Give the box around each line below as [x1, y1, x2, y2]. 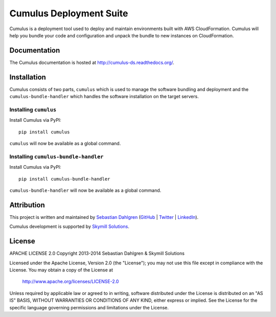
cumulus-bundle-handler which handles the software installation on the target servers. [9, 94, 199, 100]
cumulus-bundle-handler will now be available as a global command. [9, 187, 162, 193]
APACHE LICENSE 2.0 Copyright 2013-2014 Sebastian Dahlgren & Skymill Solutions [9, 251, 185, 257]
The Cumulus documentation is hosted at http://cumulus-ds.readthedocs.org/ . [9, 59, 175, 65]
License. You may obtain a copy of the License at [9, 266, 113, 273]
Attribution [9, 200, 45, 209]
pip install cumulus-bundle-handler [18, 176, 110, 182]
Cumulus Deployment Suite [9, 8, 128, 19]
